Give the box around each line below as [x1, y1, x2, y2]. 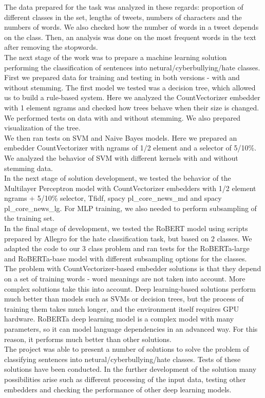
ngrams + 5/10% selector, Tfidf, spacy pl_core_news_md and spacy [4, 193, 222, 203]
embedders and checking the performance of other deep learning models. [4, 384, 232, 394]
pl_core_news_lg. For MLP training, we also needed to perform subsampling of [4, 202, 257, 213]
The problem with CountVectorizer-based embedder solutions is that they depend [4, 263, 261, 274]
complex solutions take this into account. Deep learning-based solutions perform [4, 283, 256, 294]
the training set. [4, 213, 55, 223]
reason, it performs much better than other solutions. [4, 333, 172, 344]
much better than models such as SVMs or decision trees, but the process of [4, 293, 244, 304]
